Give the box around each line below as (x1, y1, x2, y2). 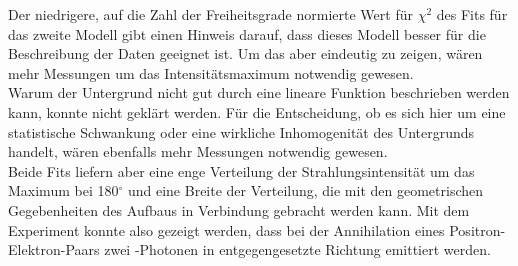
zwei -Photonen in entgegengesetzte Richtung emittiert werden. (104, 239, 491, 260)
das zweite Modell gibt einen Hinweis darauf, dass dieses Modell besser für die (8, 23, 486, 44)
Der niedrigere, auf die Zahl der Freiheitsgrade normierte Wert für (8, 4, 413, 24)
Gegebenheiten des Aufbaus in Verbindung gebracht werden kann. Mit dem (8, 199, 470, 220)
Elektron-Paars (8, 239, 100, 260)
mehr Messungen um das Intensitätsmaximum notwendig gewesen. (8, 62, 414, 83)
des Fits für (436, 4, 508, 24)
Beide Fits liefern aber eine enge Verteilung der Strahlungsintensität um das (8, 160, 475, 181)
